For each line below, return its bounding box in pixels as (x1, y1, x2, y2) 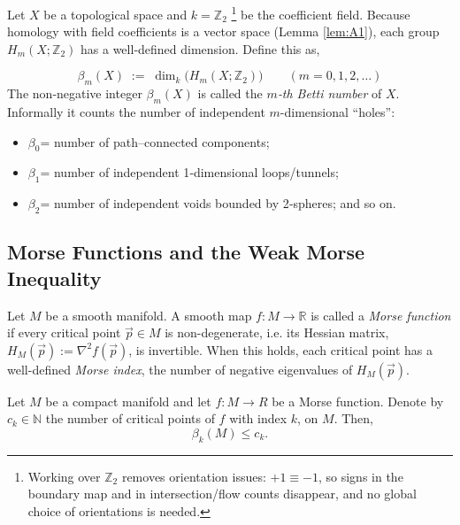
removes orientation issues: (121, 467, 266, 485)
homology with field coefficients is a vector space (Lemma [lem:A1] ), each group (7, 22, 440, 41)
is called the (197, 84, 263, 103)
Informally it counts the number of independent (7, 103, 265, 121)
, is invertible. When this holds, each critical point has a (128, 340, 433, 359)
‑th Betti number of (277, 84, 382, 103)
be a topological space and (43, 4, 188, 23)
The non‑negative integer (7, 84, 142, 103)
